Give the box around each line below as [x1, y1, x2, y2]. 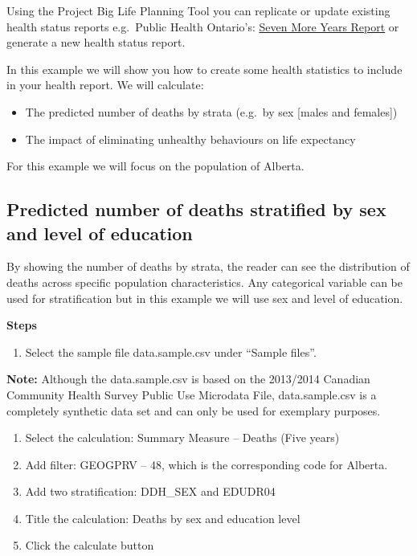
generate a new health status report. [6, 34, 186, 51]
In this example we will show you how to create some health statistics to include [6, 60, 403, 77]
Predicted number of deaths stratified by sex [6, 197, 386, 222]
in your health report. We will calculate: [6, 76, 204, 93]
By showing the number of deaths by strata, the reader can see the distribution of [6, 258, 410, 275]
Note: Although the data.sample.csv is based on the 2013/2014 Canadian [6, 370, 370, 387]
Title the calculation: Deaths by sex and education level [25, 509, 300, 526]
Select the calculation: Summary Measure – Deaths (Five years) [25, 429, 340, 446]
